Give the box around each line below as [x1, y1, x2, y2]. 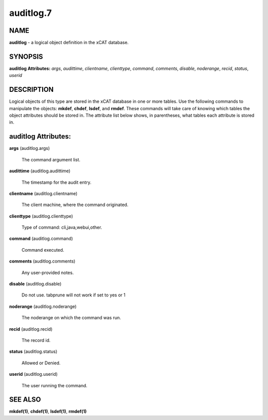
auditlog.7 [9, 7, 52, 18]
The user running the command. [21, 382, 88, 388]
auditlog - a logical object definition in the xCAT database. [9, 40, 129, 46]
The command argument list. [21, 156, 80, 162]
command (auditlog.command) [9, 236, 73, 242]
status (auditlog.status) [9, 349, 58, 354]
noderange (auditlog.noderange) [9, 303, 77, 309]
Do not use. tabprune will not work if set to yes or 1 [21, 292, 126, 298]
